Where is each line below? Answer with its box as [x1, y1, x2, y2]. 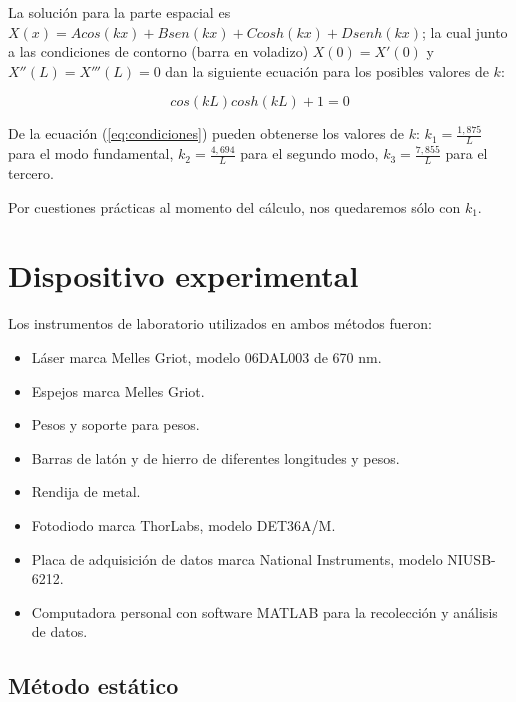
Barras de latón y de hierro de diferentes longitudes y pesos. [31, 447, 400, 468]
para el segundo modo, [240, 143, 379, 164]
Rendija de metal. [31, 481, 141, 502]
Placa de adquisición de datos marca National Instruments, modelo [31, 548, 443, 569]
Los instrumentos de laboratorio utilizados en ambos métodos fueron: [8, 313, 432, 334]
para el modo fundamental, [8, 143, 174, 164]
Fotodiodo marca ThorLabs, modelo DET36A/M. [31, 514, 336, 535]
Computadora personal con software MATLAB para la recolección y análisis [31, 601, 498, 622]
